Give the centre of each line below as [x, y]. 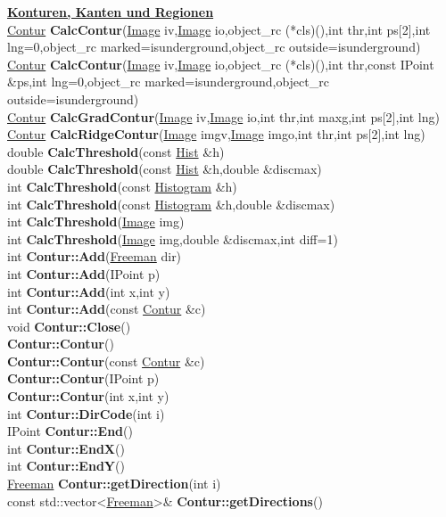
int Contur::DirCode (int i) [86, 413]
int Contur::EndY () [66, 466]
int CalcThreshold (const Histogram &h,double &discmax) [171, 204]
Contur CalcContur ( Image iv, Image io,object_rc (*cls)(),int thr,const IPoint [221, 64]
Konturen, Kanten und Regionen [111, 12]
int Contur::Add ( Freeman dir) [95, 256]
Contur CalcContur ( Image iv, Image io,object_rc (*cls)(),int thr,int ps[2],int [219, 29]
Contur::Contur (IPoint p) [83, 378]
